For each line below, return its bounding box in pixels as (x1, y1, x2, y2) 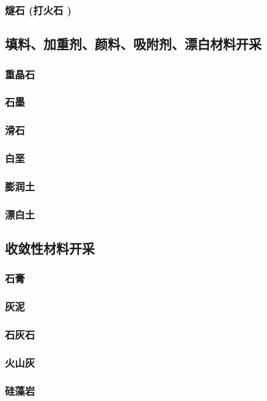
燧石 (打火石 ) (5, 2, 71, 17)
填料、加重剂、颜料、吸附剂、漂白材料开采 (5, 34, 262, 53)
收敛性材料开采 (5, 239, 95, 258)
